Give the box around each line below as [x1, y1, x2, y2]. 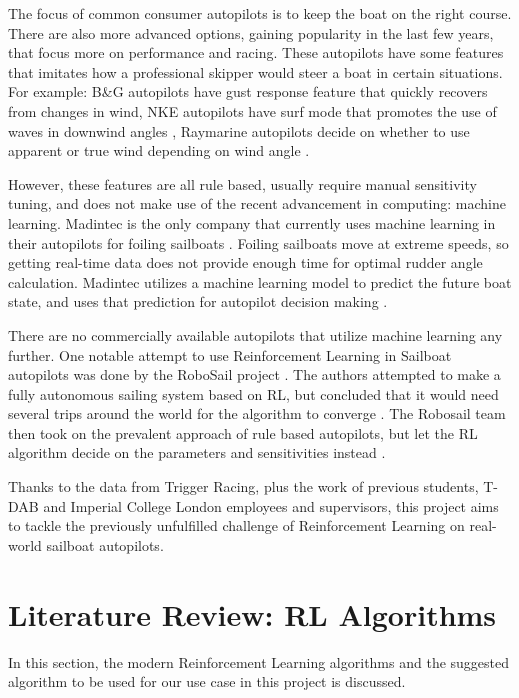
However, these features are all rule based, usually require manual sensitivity [8, 173, 477, 194]
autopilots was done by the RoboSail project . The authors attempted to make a [8, 364, 501, 385]
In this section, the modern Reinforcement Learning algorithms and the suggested [8, 651, 510, 672]
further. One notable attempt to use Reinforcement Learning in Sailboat [8, 344, 452, 365]
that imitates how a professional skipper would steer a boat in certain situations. [8, 61, 503, 82]
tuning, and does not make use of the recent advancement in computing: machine [8, 193, 506, 214]
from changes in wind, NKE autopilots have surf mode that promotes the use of [8, 100, 497, 121]
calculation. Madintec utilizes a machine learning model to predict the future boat [8, 271, 512, 292]
